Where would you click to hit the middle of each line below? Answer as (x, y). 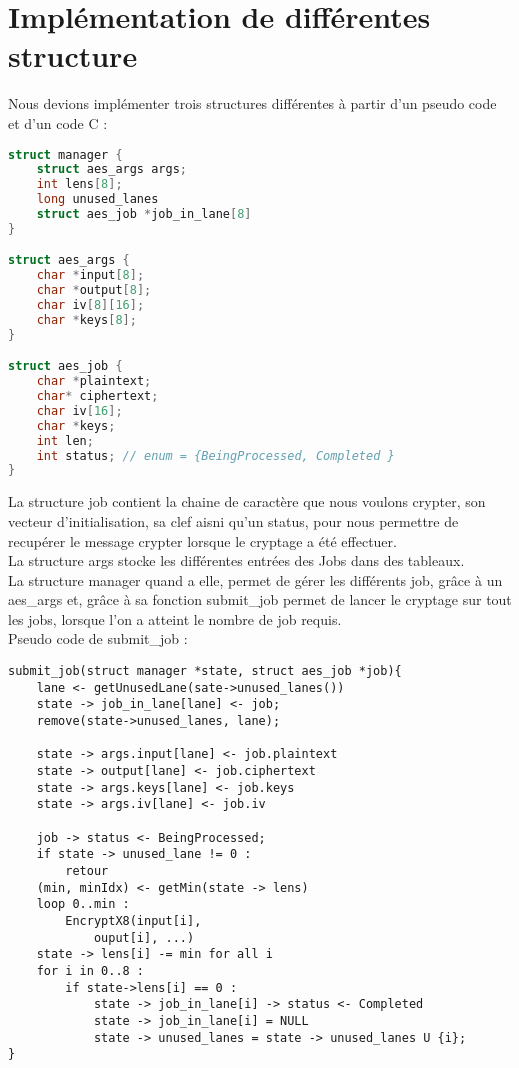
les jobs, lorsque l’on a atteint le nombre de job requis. (175, 618)
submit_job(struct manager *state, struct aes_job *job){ (205, 671)
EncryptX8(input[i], (133, 920)
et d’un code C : (58, 122)
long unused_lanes (97, 199)
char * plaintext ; (94, 381)
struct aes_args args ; (111, 169)
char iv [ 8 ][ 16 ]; (90, 305)
